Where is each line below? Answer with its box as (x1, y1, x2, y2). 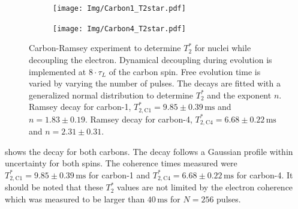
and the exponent (207, 88, 272, 101)
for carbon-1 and (89, 168, 150, 181)
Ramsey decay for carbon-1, (29, 100, 131, 113)
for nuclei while (194, 41, 251, 54)
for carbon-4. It (236, 168, 293, 181)
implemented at (29, 65, 86, 77)
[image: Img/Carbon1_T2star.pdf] (53, 4, 186, 13)
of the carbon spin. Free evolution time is (109, 65, 261, 77)
